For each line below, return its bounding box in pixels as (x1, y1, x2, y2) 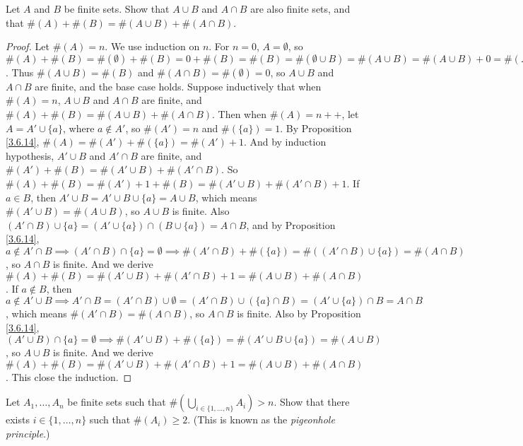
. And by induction (243, 134, 327, 149)
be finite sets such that (67, 394, 166, 409)
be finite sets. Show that (64, 1, 170, 16)
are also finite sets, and (250, 1, 351, 16)
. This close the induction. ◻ (6, 369, 132, 384)
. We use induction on (105, 39, 200, 54)
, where (62, 120, 95, 135)
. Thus (6, 64, 34, 79)
